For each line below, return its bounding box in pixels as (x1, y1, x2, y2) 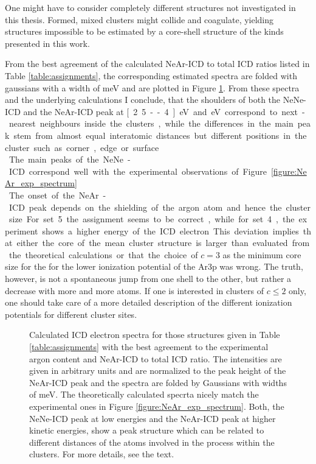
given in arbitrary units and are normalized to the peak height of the (29, 364, 286, 377)
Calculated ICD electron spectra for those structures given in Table (29, 328, 280, 341)
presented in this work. (5, 37, 90, 49)
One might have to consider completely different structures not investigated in (5, 1, 296, 13)
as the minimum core (222, 248, 301, 261)
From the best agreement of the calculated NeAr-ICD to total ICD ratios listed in (5, 57, 310, 70)
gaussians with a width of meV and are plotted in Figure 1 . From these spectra (5, 81, 300, 94)
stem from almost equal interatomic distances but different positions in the (13, 128, 307, 141)
